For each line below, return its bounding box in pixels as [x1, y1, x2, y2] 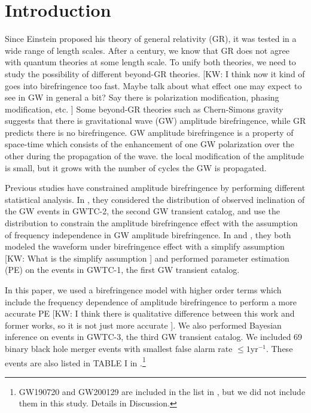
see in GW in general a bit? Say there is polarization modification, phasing [5, 91, 279, 104]
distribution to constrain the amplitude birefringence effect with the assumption [5, 217, 298, 229]
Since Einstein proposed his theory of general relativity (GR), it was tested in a [5, 32, 297, 45]
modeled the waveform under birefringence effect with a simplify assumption [5, 240, 285, 253]
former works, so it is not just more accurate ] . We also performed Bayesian [5, 318, 282, 331]
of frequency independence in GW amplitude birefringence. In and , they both [5, 228, 291, 241]
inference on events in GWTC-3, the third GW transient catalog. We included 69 [5, 330, 303, 343]
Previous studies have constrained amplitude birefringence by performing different [5, 181, 306, 194]
